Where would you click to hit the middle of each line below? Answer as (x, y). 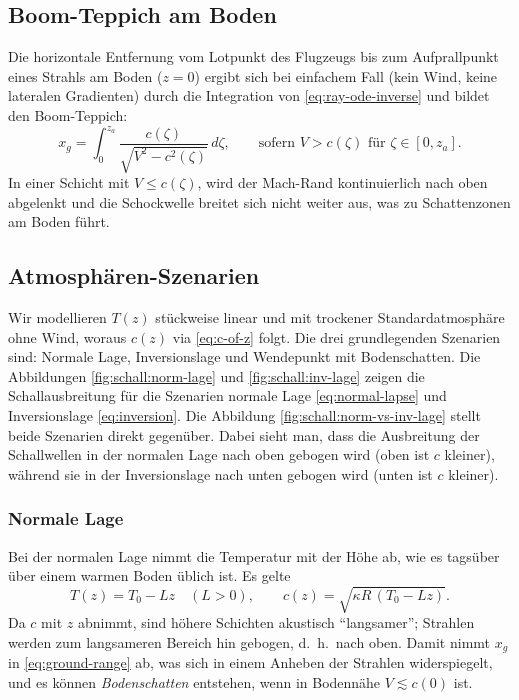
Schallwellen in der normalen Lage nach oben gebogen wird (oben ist (219, 454)
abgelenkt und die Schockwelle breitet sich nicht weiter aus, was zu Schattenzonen (259, 201)
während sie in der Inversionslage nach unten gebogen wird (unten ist (220, 473)
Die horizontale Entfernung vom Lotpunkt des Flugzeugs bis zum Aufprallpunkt (253, 56)
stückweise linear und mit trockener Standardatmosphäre (330, 317)
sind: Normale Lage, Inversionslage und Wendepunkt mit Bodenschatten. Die (244, 356)
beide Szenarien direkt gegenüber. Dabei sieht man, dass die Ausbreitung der (244, 434)
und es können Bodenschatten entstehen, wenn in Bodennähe (194, 681)
